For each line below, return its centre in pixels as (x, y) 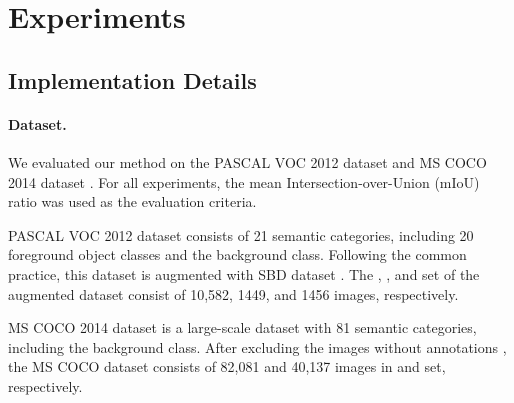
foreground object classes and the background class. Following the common (237, 254)
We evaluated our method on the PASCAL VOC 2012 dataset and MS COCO (247, 161)
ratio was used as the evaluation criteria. (132, 201)
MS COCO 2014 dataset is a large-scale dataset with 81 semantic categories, (242, 327)
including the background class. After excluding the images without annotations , (257, 346)
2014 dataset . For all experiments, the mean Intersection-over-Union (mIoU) (244, 181)
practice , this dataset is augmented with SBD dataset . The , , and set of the (244, 273)
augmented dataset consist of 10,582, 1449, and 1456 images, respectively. (233, 293)
